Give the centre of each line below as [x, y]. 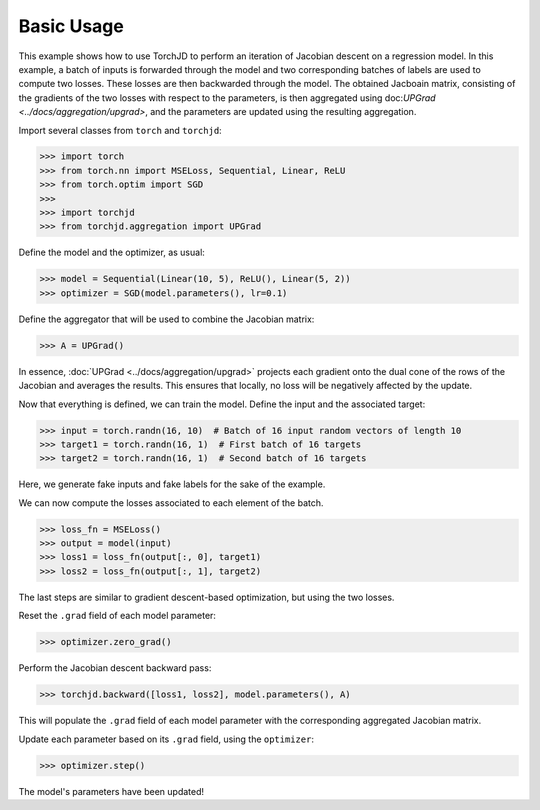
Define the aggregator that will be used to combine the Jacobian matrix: [166, 319]
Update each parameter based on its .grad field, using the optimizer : [166, 739]
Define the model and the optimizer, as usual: [111, 252]
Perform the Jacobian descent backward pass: [115, 668]
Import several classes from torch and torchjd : [120, 130]
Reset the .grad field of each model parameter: [117, 616]
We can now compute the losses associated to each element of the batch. [171, 502]
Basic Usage [71, 26]
